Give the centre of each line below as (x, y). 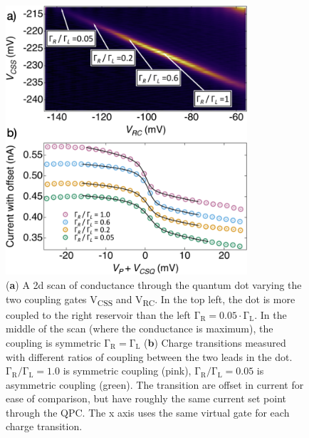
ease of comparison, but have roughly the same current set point (146, 398)
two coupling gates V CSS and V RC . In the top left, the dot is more (151, 300)
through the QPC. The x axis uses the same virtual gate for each (148, 412)
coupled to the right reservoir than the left (99, 314)
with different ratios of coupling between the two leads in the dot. (149, 356)
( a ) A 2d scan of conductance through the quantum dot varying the (154, 285)
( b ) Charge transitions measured (215, 342)
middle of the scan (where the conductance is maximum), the (140, 328)
